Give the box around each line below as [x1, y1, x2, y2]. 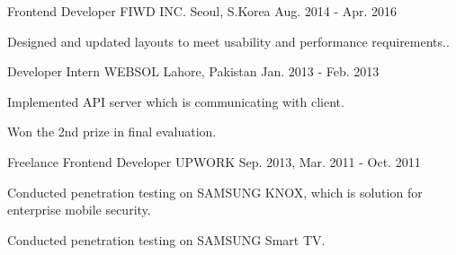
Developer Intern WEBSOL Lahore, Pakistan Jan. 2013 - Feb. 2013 [7, 62, 380, 81]
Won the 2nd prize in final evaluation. [7, 122, 217, 141]
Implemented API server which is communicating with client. [7, 92, 344, 110]
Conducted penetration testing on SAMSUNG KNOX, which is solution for [7, 182, 423, 201]
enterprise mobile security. [7, 200, 151, 219]
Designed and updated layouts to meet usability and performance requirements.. [7, 31, 450, 50]
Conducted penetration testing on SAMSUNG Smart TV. [7, 230, 326, 249]
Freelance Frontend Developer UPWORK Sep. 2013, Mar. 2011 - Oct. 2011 [7, 152, 421, 171]
